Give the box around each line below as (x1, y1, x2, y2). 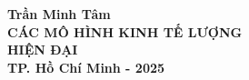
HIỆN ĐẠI (7, 40, 78, 59)
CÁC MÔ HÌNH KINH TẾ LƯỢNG (7, 22, 243, 41)
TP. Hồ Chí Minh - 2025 (7, 57, 165, 76)
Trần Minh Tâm (7, 5, 111, 23)
